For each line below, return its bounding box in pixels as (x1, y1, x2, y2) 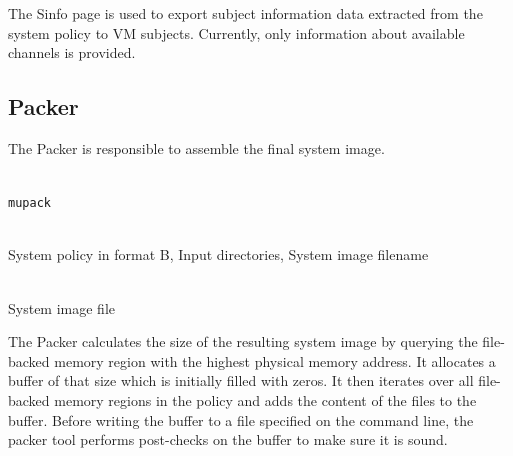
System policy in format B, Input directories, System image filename (8, 244, 429, 265)
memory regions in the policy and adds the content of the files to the (54, 389, 477, 410)
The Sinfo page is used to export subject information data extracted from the (8, 3, 483, 23)
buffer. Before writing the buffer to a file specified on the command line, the (8, 409, 474, 430)
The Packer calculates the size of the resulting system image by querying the (8, 331, 478, 352)
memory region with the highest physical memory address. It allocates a (54, 350, 496, 371)
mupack (8, 196, 51, 211)
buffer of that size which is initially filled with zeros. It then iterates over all (8, 370, 474, 391)
